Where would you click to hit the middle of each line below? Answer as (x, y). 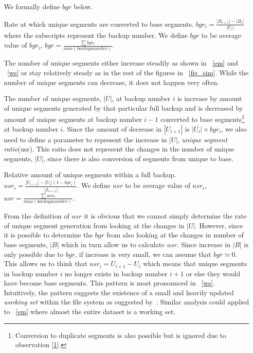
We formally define (32, 6)
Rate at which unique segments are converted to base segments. (99, 24)
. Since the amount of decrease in (112, 128)
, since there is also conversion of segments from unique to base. (138, 158)
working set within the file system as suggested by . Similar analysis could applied (126, 302)
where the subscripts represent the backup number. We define (96, 35)
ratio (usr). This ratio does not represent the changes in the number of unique (119, 149)
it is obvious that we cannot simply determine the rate (165, 216)
